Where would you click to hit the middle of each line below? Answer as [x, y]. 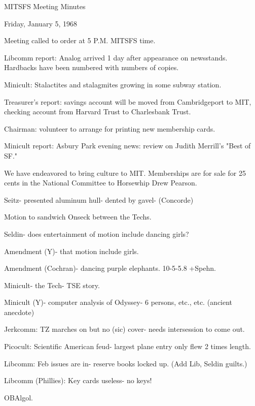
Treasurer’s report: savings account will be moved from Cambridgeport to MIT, [128, 101]
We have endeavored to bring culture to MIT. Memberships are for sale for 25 [125, 173]
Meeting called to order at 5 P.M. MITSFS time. [80, 40]
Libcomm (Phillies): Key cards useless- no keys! [78, 380]
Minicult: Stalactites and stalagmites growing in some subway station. [113, 84]
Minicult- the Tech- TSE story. [52, 285]
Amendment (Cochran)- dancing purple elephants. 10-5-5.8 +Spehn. [110, 268]
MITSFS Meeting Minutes [45, 6]
